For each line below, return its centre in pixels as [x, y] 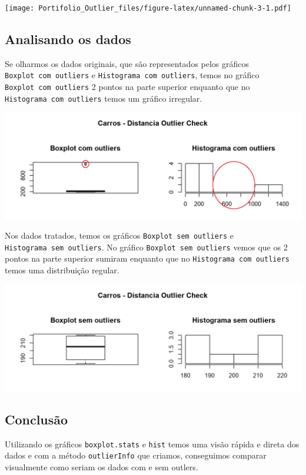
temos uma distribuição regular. [62, 270]
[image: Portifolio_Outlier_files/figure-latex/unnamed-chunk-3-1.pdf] [148, 8]
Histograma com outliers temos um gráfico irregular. [104, 98]
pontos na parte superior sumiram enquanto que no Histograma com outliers [147, 258]
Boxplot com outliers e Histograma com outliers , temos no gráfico [132, 75]
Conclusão [36, 419]
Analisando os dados [68, 39]
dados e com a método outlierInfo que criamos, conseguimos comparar [136, 455]
